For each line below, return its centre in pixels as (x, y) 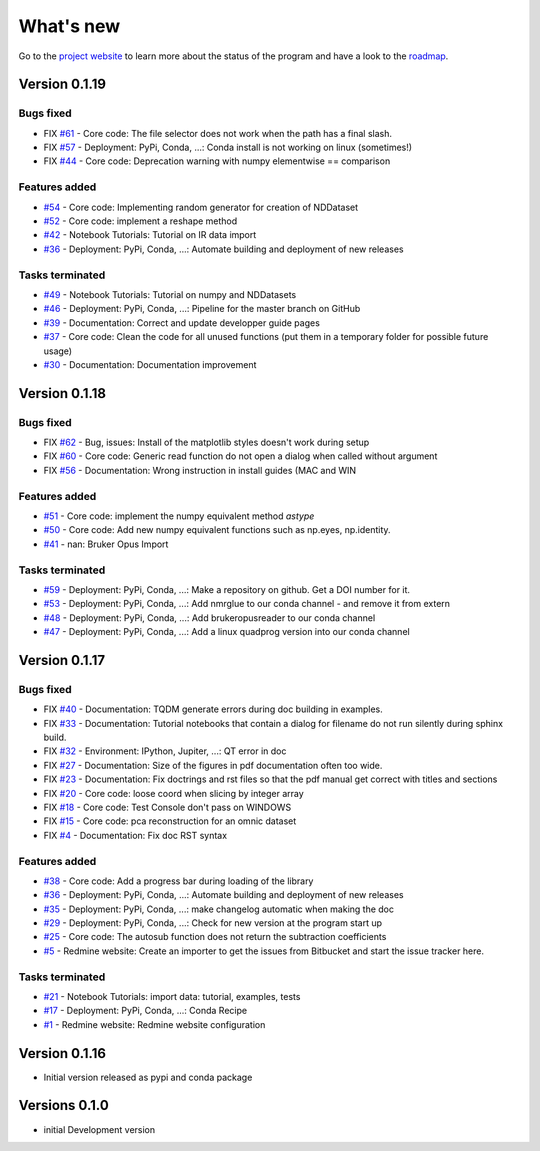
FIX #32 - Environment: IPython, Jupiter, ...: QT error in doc (165, 751)
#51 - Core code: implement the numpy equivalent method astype (179, 516)
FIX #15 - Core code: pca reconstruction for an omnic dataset (170, 821)
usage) (58, 351)
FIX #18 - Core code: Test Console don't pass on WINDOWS (167, 807)
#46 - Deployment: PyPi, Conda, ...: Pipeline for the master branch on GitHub (202, 309)
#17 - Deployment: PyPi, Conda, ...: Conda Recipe (145, 1011)
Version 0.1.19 (62, 84)
